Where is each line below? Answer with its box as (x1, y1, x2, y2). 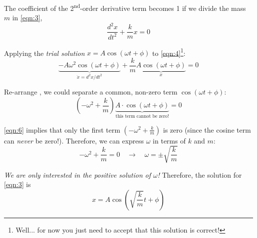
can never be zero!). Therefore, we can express (4, 135, 144, 145)
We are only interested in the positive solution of (4, 169, 151, 180)
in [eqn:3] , (12, 12, 43, 23)
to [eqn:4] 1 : (152, 46, 186, 58)
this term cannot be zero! (115, 113, 169, 119)
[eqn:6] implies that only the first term (4, 124, 121, 135)
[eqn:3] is (4, 179, 31, 190)
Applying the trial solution (4, 48, 85, 58)
